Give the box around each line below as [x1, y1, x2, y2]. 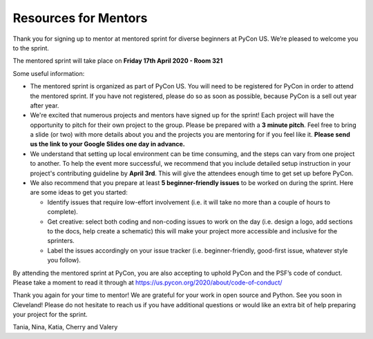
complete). [47, 208, 79, 216]
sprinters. [47, 237, 75, 245]
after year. [30, 101, 59, 110]
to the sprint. [12, 43, 50, 52]
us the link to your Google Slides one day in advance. [30, 140, 186, 148]
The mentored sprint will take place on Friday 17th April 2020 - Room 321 [12, 57, 223, 65]
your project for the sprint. [12, 311, 88, 319]
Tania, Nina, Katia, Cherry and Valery [12, 323, 118, 331]
